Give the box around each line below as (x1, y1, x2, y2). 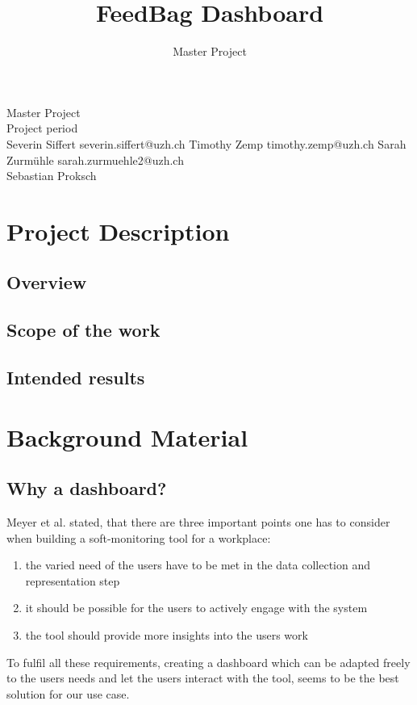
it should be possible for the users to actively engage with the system (25, 599, 368, 616)
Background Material (6, 420, 248, 453)
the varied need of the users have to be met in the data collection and (25, 556, 370, 573)
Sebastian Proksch (6, 167, 97, 184)
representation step (25, 572, 120, 589)
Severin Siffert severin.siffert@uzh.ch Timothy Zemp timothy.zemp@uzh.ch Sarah (6, 135, 407, 152)
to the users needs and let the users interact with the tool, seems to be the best (6, 669, 399, 686)
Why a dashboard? (6, 476, 167, 501)
